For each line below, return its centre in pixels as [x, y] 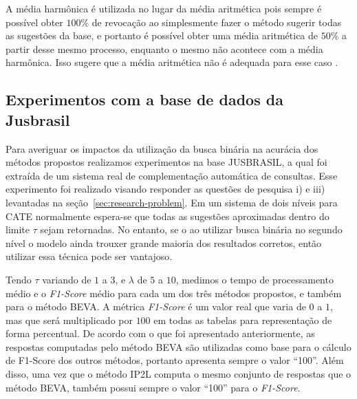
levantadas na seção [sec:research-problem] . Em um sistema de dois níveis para [172, 202]
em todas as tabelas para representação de [243, 320]
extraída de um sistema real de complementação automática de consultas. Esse [172, 175]
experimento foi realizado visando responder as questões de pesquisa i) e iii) [165, 189]
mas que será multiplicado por [69, 320]
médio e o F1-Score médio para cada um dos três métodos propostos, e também [174, 293]
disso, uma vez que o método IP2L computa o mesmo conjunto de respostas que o [178, 374]
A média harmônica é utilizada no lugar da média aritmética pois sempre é [164, 8]
